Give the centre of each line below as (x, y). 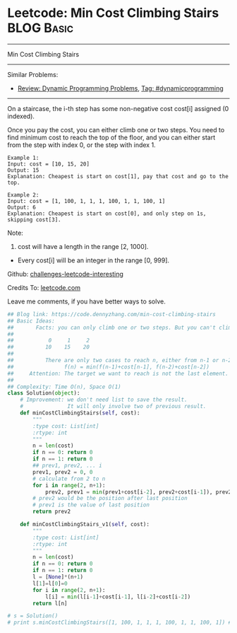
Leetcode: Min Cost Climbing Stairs (113, 13)
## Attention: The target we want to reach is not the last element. (118, 373)
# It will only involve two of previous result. (113, 407)
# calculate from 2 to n (69, 479)
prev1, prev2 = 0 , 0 (63, 472)
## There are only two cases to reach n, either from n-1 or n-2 (120, 361)
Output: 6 (22, 207)
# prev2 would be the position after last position (110, 499)
